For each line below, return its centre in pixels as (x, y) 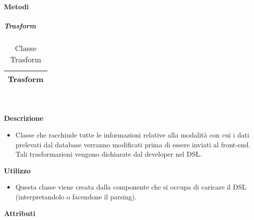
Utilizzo (17, 170)
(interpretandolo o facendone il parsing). (76, 196)
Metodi (16, 6)
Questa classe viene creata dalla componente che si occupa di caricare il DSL (131, 187)
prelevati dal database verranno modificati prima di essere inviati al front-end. (133, 144)
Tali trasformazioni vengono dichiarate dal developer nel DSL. (109, 154)
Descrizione (24, 118)
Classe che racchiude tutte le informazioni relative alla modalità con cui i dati (132, 134)
